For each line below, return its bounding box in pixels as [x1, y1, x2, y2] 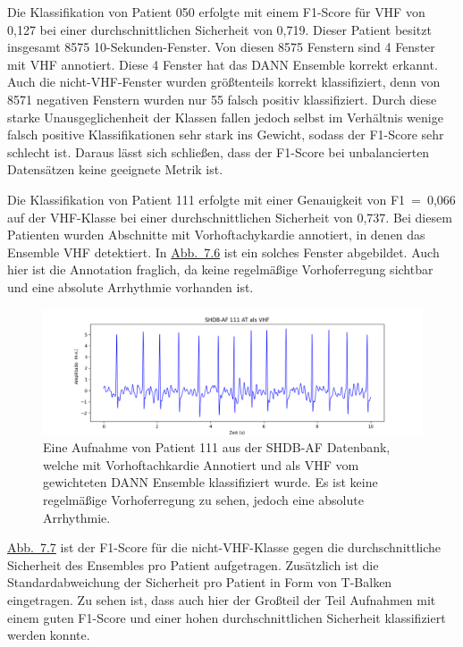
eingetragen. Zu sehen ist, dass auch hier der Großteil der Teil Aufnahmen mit [7, 591, 436, 609]
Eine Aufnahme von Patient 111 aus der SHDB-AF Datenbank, [43, 438, 391, 457]
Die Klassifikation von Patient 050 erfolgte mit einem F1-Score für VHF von [7, 3, 425, 21]
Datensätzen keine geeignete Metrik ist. [7, 160, 223, 179]
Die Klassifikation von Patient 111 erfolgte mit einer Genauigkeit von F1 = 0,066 [7, 189, 456, 208]
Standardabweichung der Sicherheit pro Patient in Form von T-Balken [7, 573, 392, 592]
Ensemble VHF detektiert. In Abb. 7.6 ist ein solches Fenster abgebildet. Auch [7, 242, 440, 261]
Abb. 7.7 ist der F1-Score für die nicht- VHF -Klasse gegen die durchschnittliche [7, 538, 442, 557]
